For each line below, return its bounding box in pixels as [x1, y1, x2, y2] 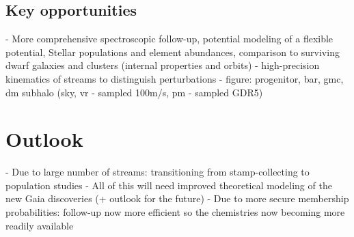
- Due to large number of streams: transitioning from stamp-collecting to [5, 165, 310, 179]
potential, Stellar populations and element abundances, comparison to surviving [5, 44, 340, 59]
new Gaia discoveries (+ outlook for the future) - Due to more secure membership [5, 191, 349, 206]
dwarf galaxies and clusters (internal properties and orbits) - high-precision [5, 58, 320, 72]
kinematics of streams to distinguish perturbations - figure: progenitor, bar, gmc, [5, 71, 344, 85]
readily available [5, 218, 74, 232]
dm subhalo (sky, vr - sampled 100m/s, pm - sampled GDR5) [5, 85, 263, 99]
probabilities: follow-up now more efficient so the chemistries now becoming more [5, 205, 345, 219]
